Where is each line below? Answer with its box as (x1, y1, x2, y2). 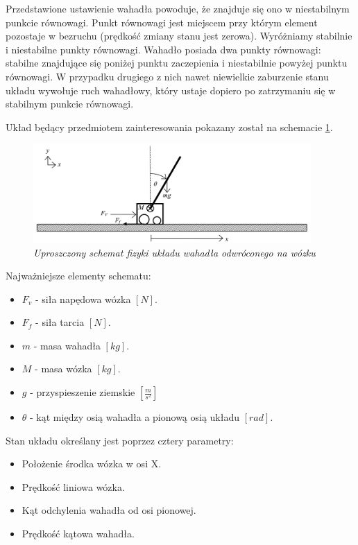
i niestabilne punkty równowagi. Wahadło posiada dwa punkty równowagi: (6, 42, 321, 56)
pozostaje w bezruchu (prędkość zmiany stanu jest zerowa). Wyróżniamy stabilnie (6, 28, 352, 43)
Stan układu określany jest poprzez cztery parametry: (6, 433, 234, 447)
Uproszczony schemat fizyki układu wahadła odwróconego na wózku (33, 245, 316, 259)
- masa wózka (35, 361, 92, 376)
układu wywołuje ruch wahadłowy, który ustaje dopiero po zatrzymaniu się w (6, 83, 336, 97)
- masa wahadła (33, 338, 101, 352)
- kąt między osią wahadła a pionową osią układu (30, 410, 240, 424)
